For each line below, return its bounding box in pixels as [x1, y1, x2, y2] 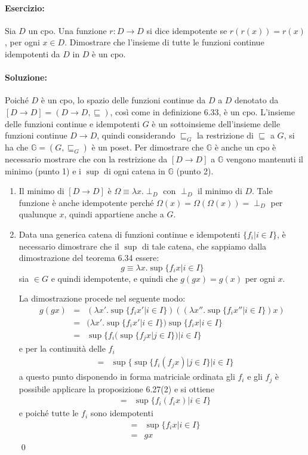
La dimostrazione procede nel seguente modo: [19, 292, 186, 305]
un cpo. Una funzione [28, 24, 107, 36]
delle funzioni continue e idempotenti [5, 117, 140, 130]
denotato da [235, 94, 279, 106]
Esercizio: [5, 1, 45, 14]
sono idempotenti [90, 407, 153, 419]
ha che [5, 140, 29, 153]
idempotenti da [5, 47, 60, 60]
